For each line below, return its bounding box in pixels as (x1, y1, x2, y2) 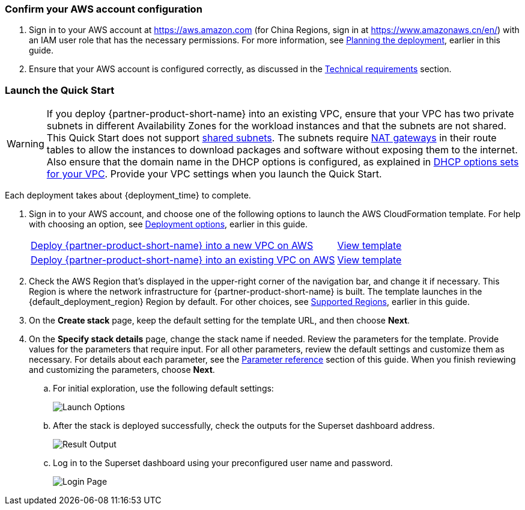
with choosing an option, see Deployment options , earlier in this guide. (29, 219, 308, 230)
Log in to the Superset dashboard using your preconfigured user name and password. (53, 458, 393, 469)
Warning (7, 138, 44, 150)
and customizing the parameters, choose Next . (29, 364, 215, 375)
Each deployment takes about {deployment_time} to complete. (5, 190, 251, 201)
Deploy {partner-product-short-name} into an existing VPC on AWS (31, 254, 335, 266)
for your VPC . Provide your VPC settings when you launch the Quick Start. (46, 168, 382, 180)
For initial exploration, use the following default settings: (53, 383, 274, 394)
